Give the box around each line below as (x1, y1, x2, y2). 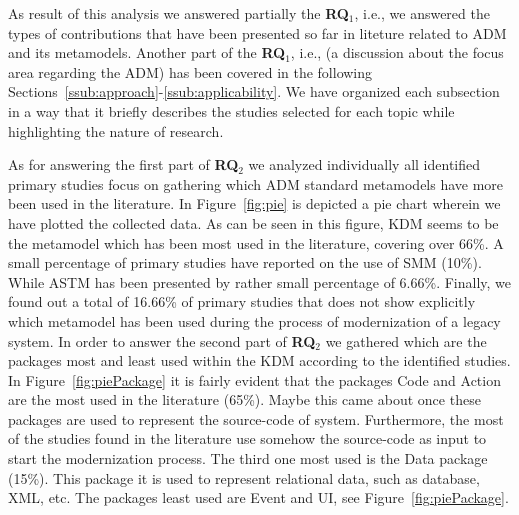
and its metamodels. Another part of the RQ (8, 42, 286, 63)
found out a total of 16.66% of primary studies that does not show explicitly (8, 291, 476, 312)
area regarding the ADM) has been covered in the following (8, 61, 373, 82)
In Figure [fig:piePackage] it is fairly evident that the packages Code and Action (8, 369, 501, 390)
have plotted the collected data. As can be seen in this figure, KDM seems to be (8, 212, 499, 233)
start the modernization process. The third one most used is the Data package (8, 448, 488, 469)
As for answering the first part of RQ (8, 154, 239, 175)
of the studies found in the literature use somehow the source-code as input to (8, 428, 487, 449)
